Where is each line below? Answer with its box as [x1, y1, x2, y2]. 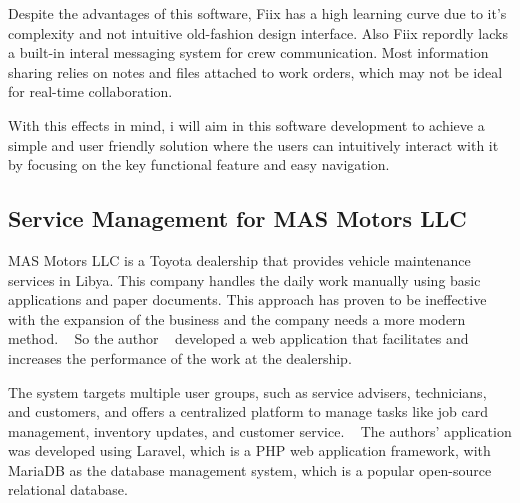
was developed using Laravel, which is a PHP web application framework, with [8, 440, 491, 461]
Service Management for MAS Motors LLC [8, 203, 467, 234]
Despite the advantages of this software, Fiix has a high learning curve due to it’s [8, 3, 507, 23]
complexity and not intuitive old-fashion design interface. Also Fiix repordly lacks [8, 22, 508, 43]
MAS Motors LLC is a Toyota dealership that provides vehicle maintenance [8, 249, 471, 270]
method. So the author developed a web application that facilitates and [8, 328, 469, 349]
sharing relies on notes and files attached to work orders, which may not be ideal [8, 61, 503, 82]
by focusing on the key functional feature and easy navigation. [8, 154, 390, 175]
